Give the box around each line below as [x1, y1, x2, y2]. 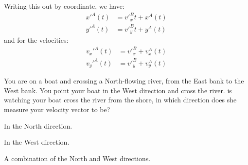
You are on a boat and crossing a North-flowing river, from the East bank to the [4, 76, 244, 86]
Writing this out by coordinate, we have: [4, 1, 124, 11]
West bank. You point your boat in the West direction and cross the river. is [4, 85, 232, 95]
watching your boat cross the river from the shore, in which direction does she [4, 95, 237, 105]
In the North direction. [4, 120, 72, 131]
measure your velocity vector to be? [4, 104, 110, 114]
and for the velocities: [4, 35, 69, 45]
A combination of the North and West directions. [4, 153, 151, 163]
